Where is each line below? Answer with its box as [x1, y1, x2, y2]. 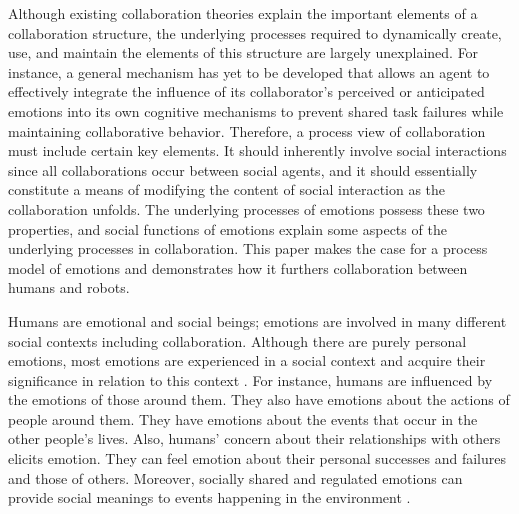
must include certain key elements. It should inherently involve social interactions [8, 140, 507, 161]
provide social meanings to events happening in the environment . [8, 487, 411, 508]
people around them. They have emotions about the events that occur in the [8, 408, 478, 429]
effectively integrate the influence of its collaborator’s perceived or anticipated [8, 81, 485, 102]
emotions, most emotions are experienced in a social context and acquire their [8, 350, 486, 371]
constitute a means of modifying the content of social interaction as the [8, 179, 446, 200]
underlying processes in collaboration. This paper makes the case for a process [8, 238, 488, 259]
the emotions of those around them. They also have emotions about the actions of [8, 389, 510, 410]
